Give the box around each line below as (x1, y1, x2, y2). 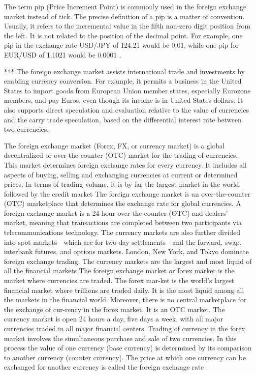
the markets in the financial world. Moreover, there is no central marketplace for (4, 294, 247, 305)
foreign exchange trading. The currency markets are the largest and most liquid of (4, 256, 252, 266)
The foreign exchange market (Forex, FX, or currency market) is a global (4, 140, 225, 150)
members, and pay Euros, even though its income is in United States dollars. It (4, 95, 243, 105)
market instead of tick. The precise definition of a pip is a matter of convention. (4, 11, 245, 21)
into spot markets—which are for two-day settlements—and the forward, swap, (4, 236, 242, 247)
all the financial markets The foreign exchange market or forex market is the (4, 265, 235, 276)
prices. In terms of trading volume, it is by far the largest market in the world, (4, 179, 241, 189)
